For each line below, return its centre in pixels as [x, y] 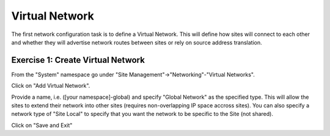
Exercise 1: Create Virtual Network [78, 60]
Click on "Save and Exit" [42, 125]
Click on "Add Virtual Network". [51, 86]
